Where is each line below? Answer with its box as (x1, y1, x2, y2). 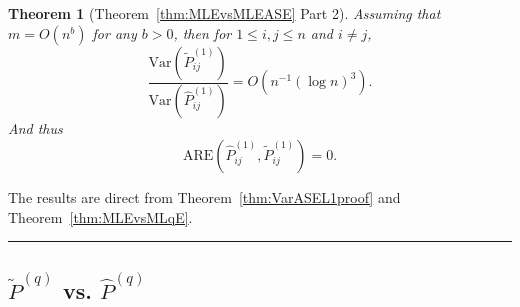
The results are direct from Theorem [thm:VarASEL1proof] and (8, 187, 401, 208)
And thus (8, 118, 63, 139)
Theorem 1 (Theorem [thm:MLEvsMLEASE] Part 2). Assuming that (8, 3, 441, 23)
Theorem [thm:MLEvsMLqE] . (8, 206, 193, 227)
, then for (173, 22, 232, 43)
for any (92, 22, 137, 43)
